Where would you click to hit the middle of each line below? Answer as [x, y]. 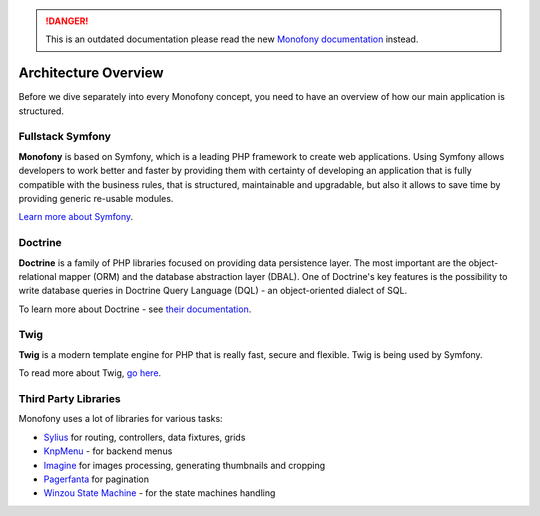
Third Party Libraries [69, 398]
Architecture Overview [91, 73]
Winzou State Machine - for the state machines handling [159, 493]
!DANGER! [67, 21]
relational [37, 276]
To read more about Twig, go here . [90, 373]
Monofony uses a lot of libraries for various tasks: [121, 419]
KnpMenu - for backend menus [108, 451]
